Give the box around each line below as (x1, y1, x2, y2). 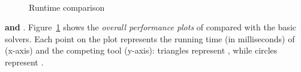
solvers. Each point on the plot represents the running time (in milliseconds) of (5, 32, 295, 45)
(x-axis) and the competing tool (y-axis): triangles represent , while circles (5, 44, 278, 57)
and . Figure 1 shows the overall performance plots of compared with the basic (5, 21, 296, 33)
